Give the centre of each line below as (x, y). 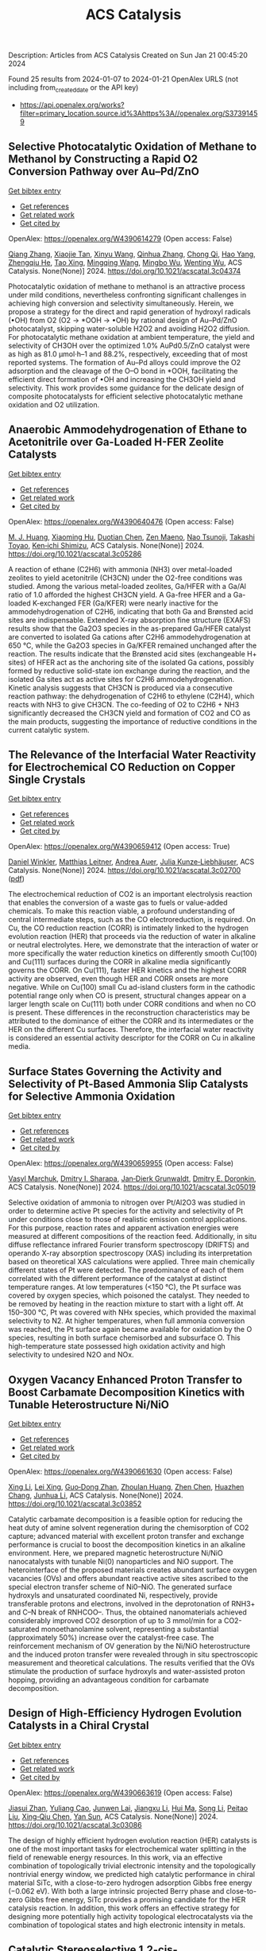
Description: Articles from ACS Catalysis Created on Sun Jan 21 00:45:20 (128, 55)
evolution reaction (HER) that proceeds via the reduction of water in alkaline (132, 937)
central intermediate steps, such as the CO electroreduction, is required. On (132, 920)
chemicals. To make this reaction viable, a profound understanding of (122, 911)
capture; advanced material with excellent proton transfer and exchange (126, 1536)
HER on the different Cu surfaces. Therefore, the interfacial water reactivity (131, 1030)
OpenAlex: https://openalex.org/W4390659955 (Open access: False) (121, 1163)
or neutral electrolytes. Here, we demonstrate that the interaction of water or (133, 945)
